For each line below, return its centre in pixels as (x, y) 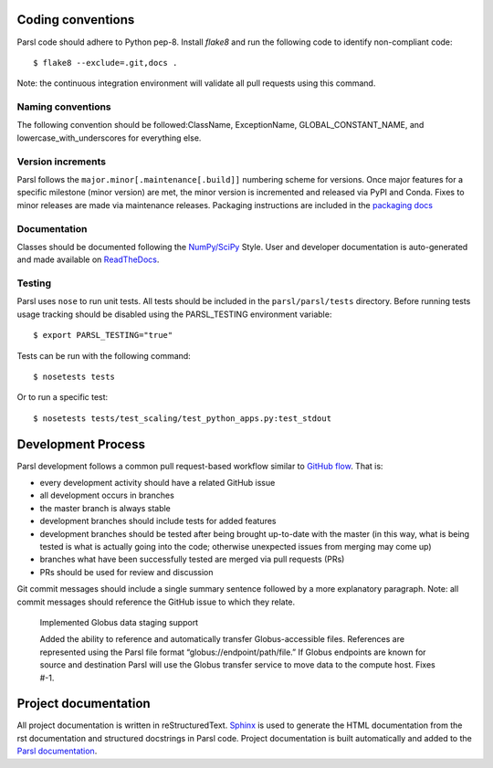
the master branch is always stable (105, 508)
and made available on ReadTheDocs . (88, 259)
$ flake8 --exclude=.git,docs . (105, 63)
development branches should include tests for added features (158, 521)
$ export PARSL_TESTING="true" (103, 335)
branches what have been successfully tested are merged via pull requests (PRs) (192, 559)
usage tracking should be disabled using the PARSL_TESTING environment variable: (174, 314)
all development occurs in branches (107, 495)
